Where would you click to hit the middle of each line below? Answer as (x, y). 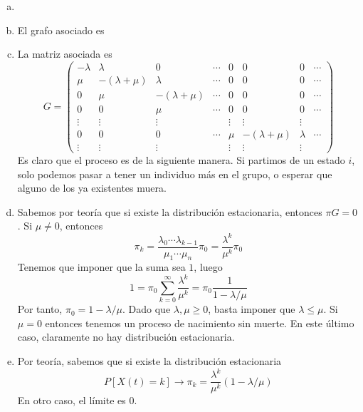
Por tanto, (40, 309)
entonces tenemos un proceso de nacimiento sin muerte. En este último (200, 323)
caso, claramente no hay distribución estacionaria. (126, 337)
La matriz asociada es (65, 54)
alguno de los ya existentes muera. (92, 188)
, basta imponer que (252, 309)
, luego (208, 267)
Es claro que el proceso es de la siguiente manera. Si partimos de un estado (181, 160)
